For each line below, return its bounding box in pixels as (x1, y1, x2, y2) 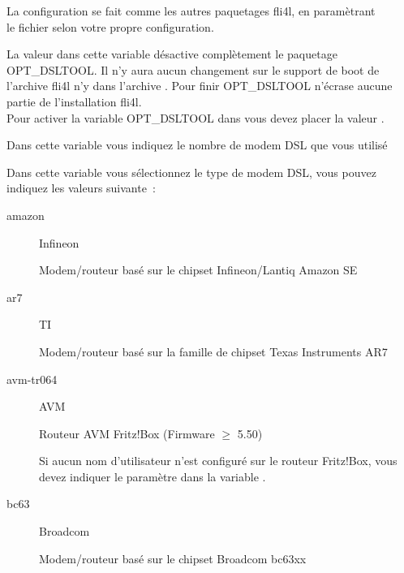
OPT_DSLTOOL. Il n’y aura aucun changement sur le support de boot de (6, 61, 380, 78)
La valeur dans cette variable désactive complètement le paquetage (6, 45, 337, 62)
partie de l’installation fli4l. (6, 93, 142, 110)
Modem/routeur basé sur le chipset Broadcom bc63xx (39, 549, 307, 567)
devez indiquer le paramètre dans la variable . (39, 467, 266, 485)
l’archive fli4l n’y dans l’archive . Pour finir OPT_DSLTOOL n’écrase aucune (6, 77, 393, 94)
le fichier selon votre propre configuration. (6, 18, 214, 35)
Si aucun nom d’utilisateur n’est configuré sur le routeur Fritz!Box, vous (39, 452, 398, 469)
